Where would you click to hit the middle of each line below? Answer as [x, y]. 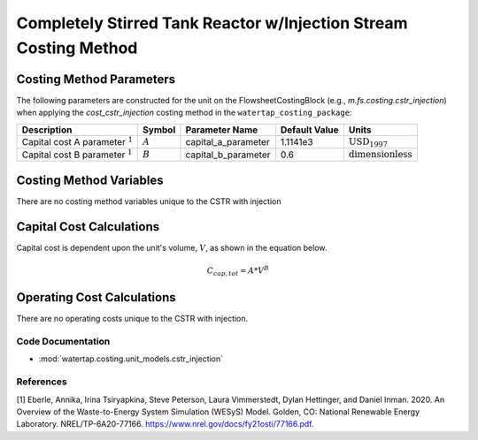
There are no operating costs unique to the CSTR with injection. [132, 319]
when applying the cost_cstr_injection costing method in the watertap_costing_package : [184, 113]
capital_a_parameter [227, 141]
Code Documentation [63, 342]
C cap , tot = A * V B [238, 271]
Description [47, 130]
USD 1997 [368, 142]
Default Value [309, 130]
